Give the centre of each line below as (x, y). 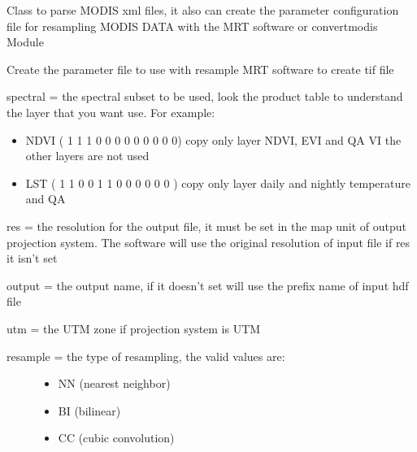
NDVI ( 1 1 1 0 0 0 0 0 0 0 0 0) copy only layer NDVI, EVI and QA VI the (213, 139)
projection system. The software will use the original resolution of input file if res (208, 242)
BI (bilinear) (89, 410)
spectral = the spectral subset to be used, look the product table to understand (205, 96)
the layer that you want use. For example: (111, 112)
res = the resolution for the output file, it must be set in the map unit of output (207, 226)
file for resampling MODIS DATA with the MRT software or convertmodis (192, 26)
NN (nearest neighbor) (114, 383)
